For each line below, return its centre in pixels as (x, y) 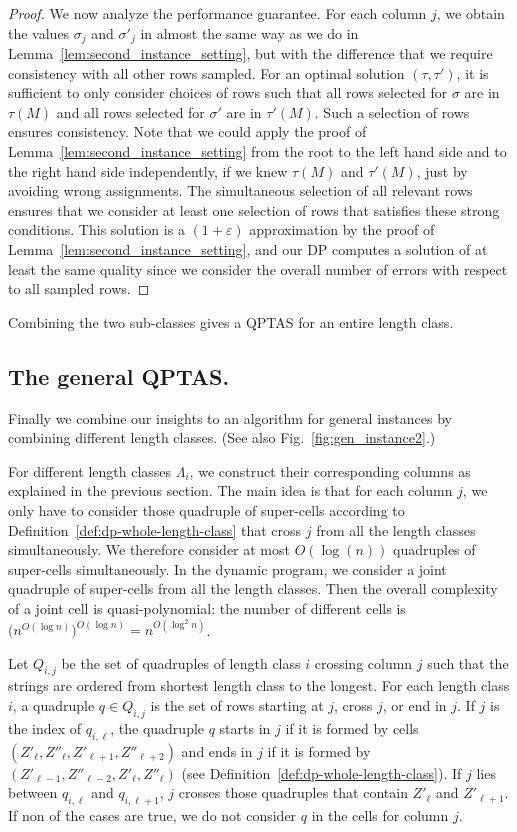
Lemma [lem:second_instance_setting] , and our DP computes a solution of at (248, 248)
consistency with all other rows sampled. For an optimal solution (206, 72)
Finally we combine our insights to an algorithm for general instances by (230, 417)
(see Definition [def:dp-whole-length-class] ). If (321, 772)
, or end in (414, 704)
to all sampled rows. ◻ (79, 288)
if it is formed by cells (352, 727)
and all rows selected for (130, 111)
